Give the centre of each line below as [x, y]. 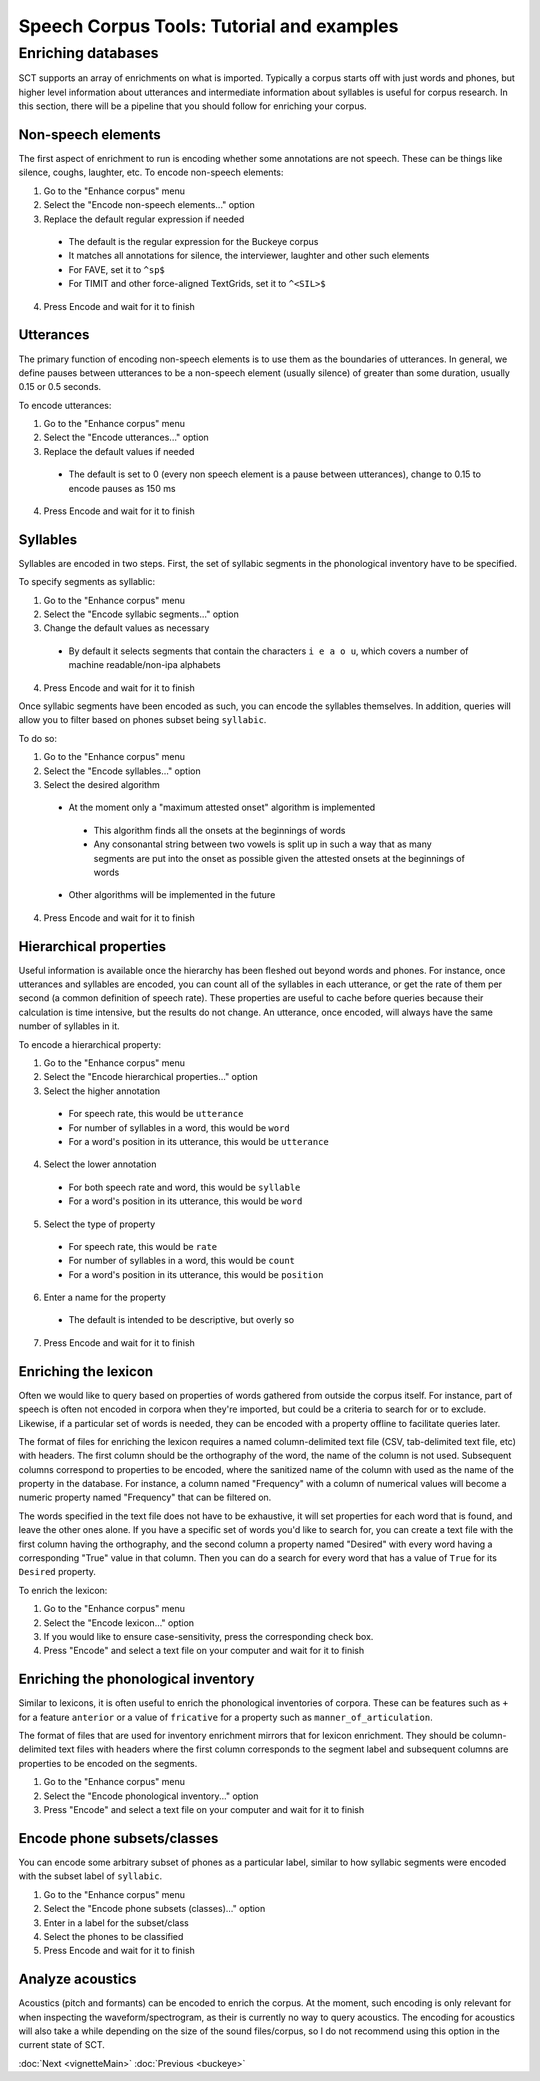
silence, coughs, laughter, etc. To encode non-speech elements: [151, 172]
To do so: [37, 738]
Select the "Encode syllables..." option [122, 771]
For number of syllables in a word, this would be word [179, 1127]
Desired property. [57, 1572]
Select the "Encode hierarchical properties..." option [151, 1077]
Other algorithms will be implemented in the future [172, 895]
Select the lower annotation [100, 1164]
